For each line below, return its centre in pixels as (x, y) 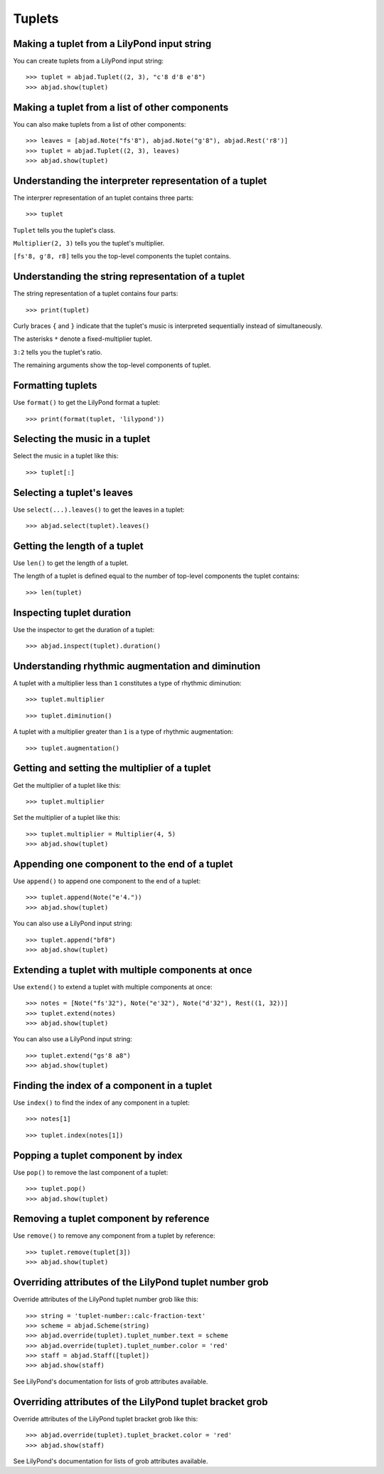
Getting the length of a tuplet (78, 546)
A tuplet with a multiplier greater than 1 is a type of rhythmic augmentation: (123, 732)
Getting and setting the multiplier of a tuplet (112, 768)
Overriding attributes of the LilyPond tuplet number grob (141, 1282)
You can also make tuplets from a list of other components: (100, 124)
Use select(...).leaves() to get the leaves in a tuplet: (99, 510)
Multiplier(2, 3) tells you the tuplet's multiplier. (89, 243)
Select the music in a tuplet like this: (66, 456)
